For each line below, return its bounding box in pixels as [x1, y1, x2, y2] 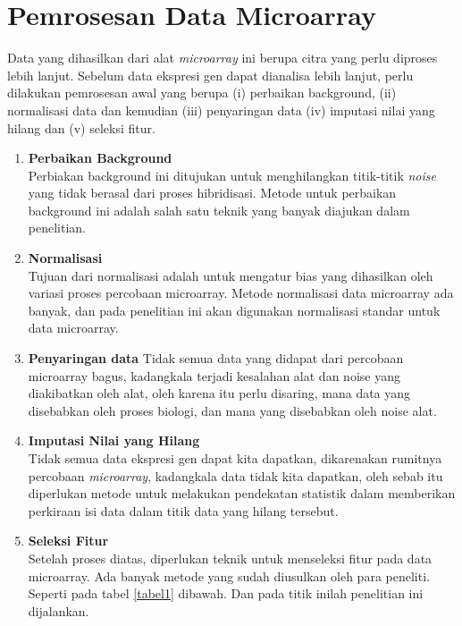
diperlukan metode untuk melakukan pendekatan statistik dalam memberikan [28, 484, 456, 503]
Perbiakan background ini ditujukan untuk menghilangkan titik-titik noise [28, 165, 436, 184]
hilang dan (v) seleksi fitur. [7, 118, 155, 137]
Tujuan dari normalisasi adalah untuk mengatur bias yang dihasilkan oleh [28, 266, 433, 284]
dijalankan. [28, 601, 89, 620]
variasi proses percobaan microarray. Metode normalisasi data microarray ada [28, 283, 454, 302]
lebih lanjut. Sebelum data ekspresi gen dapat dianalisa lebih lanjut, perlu [7, 65, 414, 84]
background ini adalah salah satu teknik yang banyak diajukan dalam [28, 200, 410, 219]
